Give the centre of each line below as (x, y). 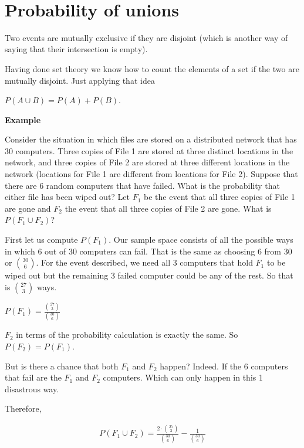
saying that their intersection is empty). (76, 49)
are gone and (28, 208)
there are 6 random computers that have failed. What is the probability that (142, 185)
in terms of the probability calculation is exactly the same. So (127, 335)
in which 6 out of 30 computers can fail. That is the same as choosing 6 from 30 (148, 251)
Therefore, (23, 408)
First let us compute (41, 240)
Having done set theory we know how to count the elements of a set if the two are (152, 68)
